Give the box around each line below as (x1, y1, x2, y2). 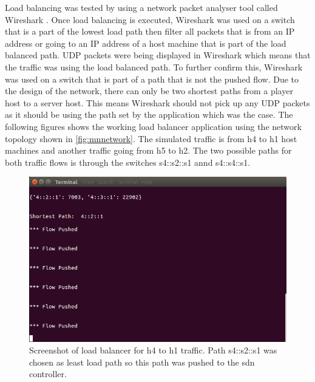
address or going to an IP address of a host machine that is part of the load (5, 36, 286, 49)
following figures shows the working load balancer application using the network (5, 120, 302, 132)
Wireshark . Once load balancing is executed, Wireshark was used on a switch (5, 13, 295, 26)
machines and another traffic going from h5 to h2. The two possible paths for (5, 144, 292, 157)
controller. (29, 367, 67, 380)
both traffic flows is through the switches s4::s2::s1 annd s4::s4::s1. (5, 155, 251, 168)
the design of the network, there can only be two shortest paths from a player (5, 84, 293, 97)
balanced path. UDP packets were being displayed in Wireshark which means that (5, 49, 311, 61)
